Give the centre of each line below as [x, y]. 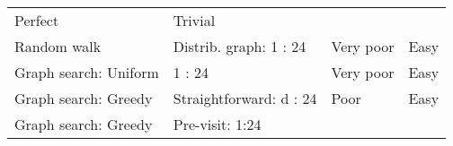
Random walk [58, 46]
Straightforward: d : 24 [245, 98]
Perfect [37, 20]
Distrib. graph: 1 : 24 [240, 46]
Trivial [194, 20]
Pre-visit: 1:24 [217, 124]
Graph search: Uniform [87, 72]
